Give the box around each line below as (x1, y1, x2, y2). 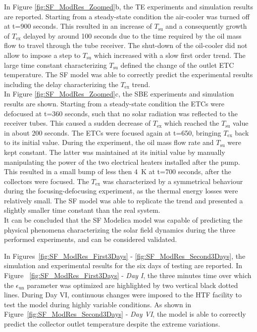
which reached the (164, 118, 219, 128)
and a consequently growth (165, 21, 247, 31)
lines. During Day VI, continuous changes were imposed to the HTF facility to (4, 289, 242, 300)
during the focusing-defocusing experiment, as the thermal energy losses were (4, 186, 238, 196)
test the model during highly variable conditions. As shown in (4, 299, 192, 309)
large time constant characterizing (4, 59, 107, 70)
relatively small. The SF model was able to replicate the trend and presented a (4, 195, 243, 205)
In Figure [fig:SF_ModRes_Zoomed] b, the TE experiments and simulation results (4, 1, 253, 11)
